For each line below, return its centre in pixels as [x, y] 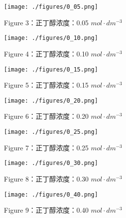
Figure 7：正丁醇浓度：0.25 [46, 147]
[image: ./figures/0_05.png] [51, 7]
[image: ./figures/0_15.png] [51, 69]
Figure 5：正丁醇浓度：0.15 [46, 85]
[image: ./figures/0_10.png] [51, 38]
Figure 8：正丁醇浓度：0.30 [46, 178]
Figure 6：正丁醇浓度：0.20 [46, 116]
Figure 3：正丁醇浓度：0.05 [46, 22]
